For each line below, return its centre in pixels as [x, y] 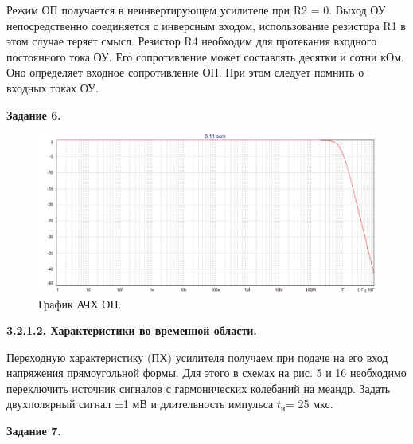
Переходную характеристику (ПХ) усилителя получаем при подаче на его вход [197, 357]
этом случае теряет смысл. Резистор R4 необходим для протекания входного [192, 41]
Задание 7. [34, 431]
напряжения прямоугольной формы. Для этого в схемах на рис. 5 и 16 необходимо [206, 373]
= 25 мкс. [310, 404]
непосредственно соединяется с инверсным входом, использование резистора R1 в [206, 25]
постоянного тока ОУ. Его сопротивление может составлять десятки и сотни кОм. [205, 56]
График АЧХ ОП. [80, 303]
